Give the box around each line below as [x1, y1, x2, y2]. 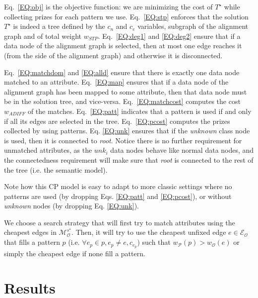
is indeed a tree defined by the [13, 21, 105, 31]
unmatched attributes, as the [4, 145, 92, 155]
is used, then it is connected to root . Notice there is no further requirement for [4, 135, 242, 145]
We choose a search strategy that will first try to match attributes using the [4, 217, 235, 227]
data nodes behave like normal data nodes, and [110, 145, 254, 155]
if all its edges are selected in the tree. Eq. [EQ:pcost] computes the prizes [4, 115, 230, 126]
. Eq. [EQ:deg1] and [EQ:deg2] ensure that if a [98, 30, 241, 41]
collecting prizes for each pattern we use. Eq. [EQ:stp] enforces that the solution [4, 11, 249, 21]
